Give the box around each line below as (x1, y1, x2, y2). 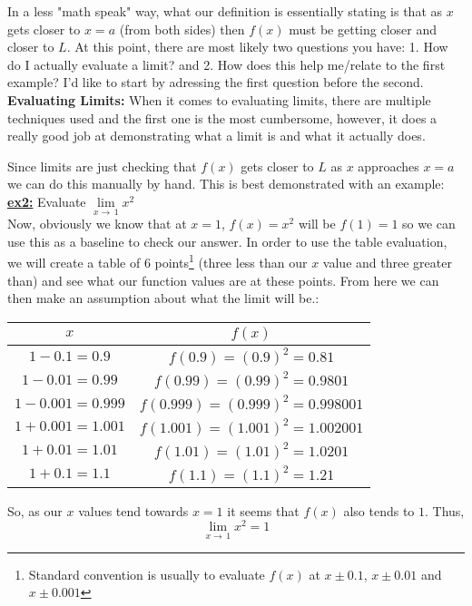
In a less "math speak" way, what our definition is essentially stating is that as (7, 2, 443, 20)
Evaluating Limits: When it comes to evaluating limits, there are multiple (7, 90, 431, 109)
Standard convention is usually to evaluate (28, 564, 265, 583)
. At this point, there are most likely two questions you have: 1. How (66, 37, 448, 56)
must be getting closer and (289, 19, 437, 38)
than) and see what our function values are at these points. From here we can (7, 270, 439, 289)
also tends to (343, 501, 415, 520)
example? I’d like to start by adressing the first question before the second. (7, 73, 424, 92)
